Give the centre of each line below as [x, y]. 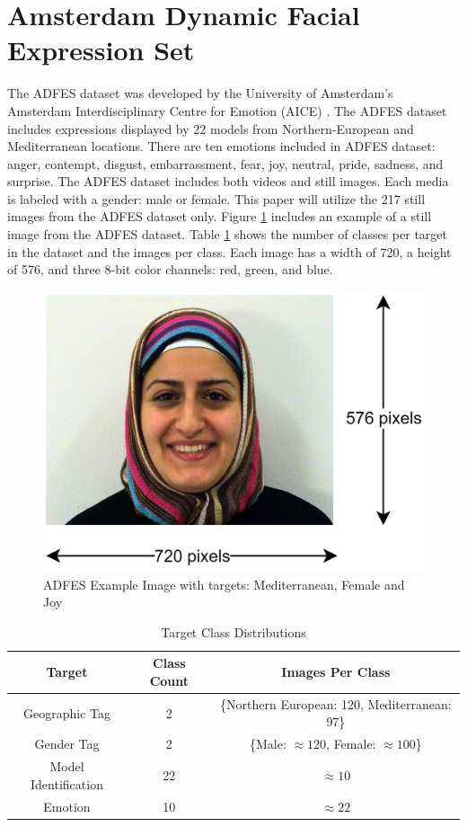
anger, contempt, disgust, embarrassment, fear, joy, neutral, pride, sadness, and [225, 163]
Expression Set [101, 50]
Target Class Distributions [233, 631]
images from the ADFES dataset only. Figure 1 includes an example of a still [220, 216]
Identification [67, 783]
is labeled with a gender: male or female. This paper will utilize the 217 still [216, 198]
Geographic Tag [67, 712]
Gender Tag [67, 744]
